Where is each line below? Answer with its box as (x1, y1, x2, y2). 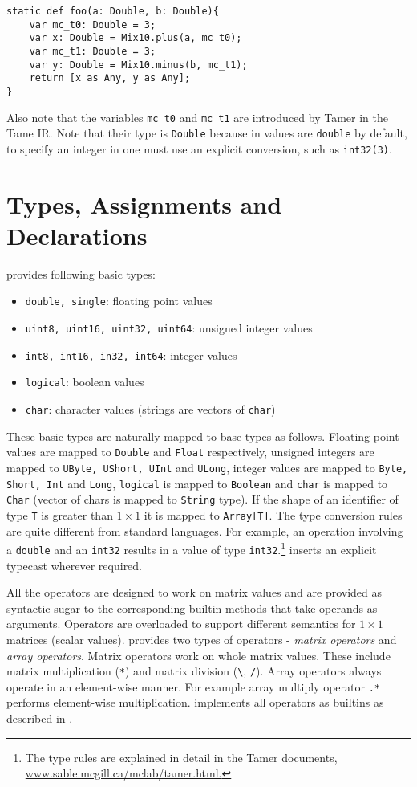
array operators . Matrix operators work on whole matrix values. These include (6, 646, 391, 663)
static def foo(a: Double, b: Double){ (6, 6, 219, 17)
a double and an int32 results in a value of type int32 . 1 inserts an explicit (6, 539, 377, 557)
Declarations (6, 218, 148, 251)
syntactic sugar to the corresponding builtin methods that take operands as (6, 599, 378, 616)
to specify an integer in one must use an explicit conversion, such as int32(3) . (6, 140, 392, 157)
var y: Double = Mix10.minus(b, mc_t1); (29, 59, 248, 71)
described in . (6, 710, 73, 726)
